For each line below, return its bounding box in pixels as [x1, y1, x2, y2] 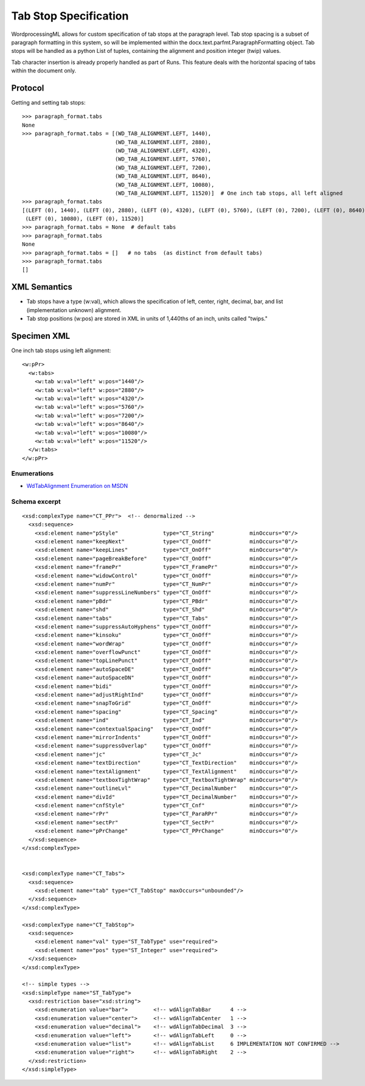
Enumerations [11, 469, 54, 478]
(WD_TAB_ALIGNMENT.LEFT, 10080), [114, 181, 215, 188]
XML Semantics [11, 282, 73, 292]
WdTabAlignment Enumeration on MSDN [26, 482, 128, 489]
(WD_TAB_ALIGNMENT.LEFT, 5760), [114, 156, 212, 162]
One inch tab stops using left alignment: [11, 347, 111, 354]
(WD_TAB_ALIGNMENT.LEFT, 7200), [114, 164, 212, 171]
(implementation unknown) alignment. [26, 306, 122, 313]
